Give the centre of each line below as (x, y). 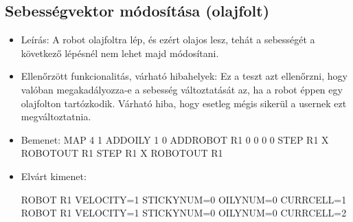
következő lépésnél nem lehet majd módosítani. (120, 53)
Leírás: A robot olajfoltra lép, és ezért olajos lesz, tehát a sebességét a (168, 40)
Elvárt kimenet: (54, 176)
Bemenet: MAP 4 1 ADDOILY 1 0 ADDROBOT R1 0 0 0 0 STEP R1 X (175, 139)
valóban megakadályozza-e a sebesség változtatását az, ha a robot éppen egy (182, 89)
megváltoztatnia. (56, 116)
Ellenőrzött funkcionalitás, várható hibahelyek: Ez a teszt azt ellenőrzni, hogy (184, 76)
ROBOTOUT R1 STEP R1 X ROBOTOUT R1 (122, 153)
